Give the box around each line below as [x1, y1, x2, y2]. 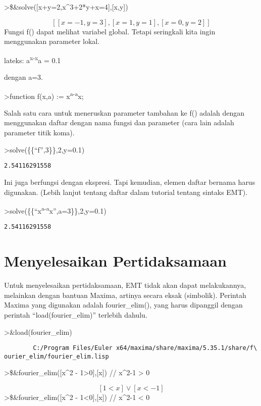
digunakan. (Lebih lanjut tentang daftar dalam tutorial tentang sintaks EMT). [4, 186, 248, 197]
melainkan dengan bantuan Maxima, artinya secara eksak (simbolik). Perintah [4, 289, 246, 300]
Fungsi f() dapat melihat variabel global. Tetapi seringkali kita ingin [4, 26, 216, 36]
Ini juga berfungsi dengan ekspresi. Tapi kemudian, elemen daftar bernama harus [4, 176, 255, 187]
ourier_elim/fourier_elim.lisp [4, 352, 109, 360]
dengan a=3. [4, 72, 43, 82]
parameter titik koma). [4, 127, 75, 138]
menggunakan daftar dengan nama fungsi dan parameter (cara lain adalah [4, 117, 234, 128]
